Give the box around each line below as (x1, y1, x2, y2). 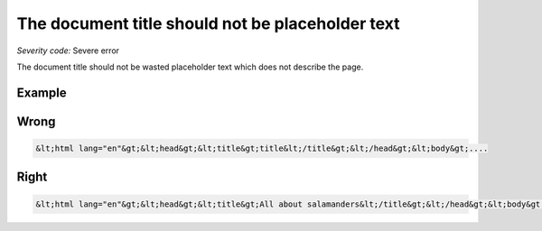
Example (16, 85, 67, 100)
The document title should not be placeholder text (16, 14, 401, 33)
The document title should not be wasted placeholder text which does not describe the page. (16, 61, 364, 72)
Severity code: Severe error (16, 45, 120, 56)
